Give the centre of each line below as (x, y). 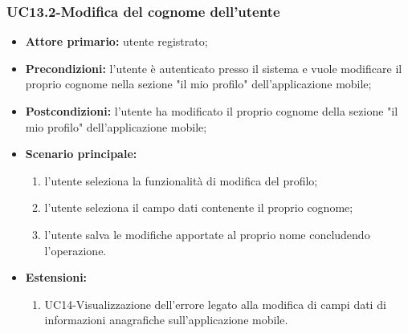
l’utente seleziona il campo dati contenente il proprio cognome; (199, 207)
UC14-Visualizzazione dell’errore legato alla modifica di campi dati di (215, 304)
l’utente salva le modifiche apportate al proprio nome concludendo (207, 234)
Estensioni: (56, 277)
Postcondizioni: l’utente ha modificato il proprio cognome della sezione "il (212, 111)
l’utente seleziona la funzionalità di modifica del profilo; (181, 180)
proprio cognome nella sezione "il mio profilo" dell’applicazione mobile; (198, 84)
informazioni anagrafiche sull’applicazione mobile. (166, 320)
